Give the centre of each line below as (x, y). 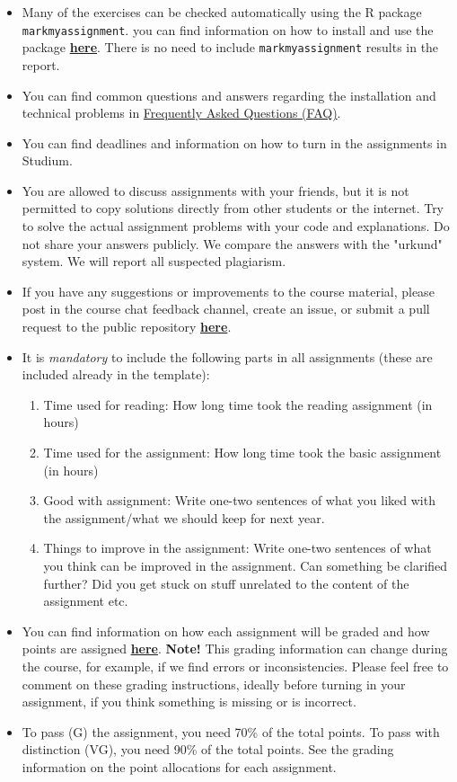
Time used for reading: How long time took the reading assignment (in (238, 404)
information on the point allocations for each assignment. (179, 766)
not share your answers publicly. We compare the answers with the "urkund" (232, 243)
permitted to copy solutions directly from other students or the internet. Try (233, 208)
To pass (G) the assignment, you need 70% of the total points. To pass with (231, 731)
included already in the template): (116, 374)
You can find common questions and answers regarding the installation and (229, 95)
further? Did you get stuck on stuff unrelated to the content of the (226, 583)
